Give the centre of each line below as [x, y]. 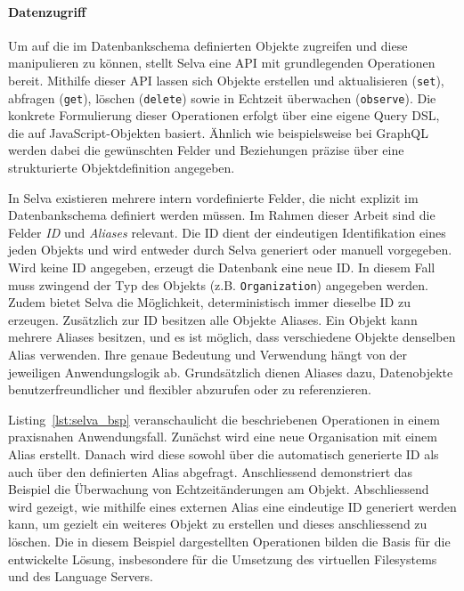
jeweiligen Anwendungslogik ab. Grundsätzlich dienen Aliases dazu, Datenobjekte [231, 372]
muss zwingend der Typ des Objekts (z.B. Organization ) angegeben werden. [218, 284]
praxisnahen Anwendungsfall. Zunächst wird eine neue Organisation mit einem [223, 437]
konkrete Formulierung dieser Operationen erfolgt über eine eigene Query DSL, [224, 115]
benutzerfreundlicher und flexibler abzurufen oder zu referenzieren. [190, 389]
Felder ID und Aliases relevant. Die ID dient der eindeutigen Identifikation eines [227, 232]
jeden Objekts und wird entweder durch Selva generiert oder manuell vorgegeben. [230, 250]
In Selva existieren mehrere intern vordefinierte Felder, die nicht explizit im [213, 197]
